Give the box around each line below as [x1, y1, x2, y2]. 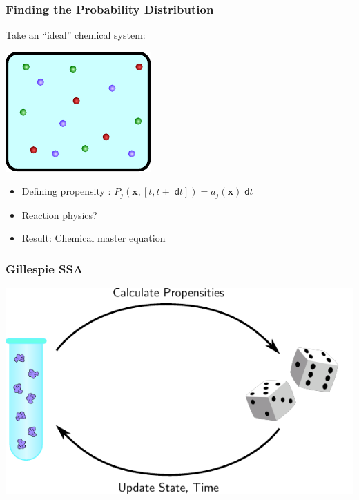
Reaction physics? [21, 207, 97, 222]
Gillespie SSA [6, 260, 84, 277]
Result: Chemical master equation [21, 231, 166, 245]
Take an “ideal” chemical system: [6, 28, 146, 42]
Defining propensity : [21, 184, 111, 198]
